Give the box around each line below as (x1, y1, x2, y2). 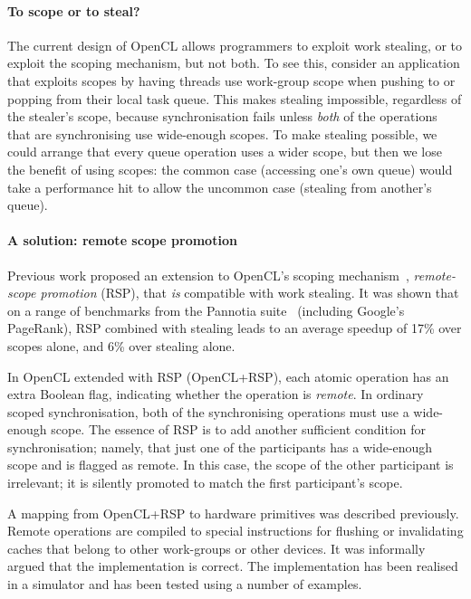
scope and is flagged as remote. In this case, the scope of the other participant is (7, 455, 454, 474)
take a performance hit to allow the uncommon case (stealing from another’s (7, 177, 432, 196)
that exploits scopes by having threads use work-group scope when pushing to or (7, 71, 456, 90)
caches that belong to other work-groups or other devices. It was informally (7, 538, 426, 557)
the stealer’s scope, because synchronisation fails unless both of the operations (7, 107, 437, 126)
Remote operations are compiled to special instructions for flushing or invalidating (7, 521, 464, 540)
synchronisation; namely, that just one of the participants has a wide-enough (7, 437, 433, 456)
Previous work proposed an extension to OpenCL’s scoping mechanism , (7, 265, 409, 284)
